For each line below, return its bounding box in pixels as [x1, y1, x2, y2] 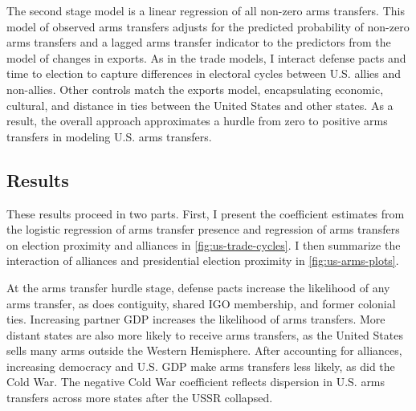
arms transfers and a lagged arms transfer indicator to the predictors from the [6, 34, 391, 51]
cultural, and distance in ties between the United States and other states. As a [6, 96, 394, 113]
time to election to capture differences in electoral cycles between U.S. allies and [6, 65, 402, 82]
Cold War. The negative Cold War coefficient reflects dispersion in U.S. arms [6, 373, 385, 390]
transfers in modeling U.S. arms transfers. [6, 128, 212, 144]
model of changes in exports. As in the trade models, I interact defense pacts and [6, 49, 406, 66]
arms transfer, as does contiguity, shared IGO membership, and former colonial [6, 295, 396, 311]
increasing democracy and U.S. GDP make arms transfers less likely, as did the [6, 357, 395, 374]
